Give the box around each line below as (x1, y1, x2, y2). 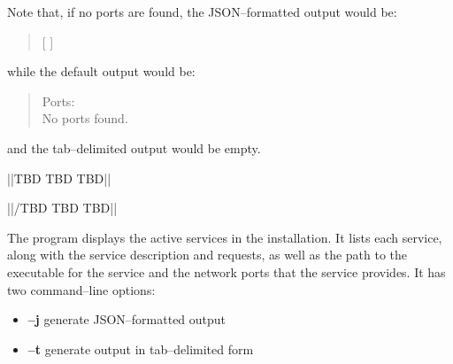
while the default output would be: (7, 62, 196, 81)
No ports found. (42, 109, 128, 128)
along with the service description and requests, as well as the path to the (7, 245, 408, 264)
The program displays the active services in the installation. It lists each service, (7, 228, 442, 246)
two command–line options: (7, 280, 156, 298)
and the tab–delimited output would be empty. (7, 138, 261, 157)
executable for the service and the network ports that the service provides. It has (7, 262, 446, 281)
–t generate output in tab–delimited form (27, 339, 254, 358)
